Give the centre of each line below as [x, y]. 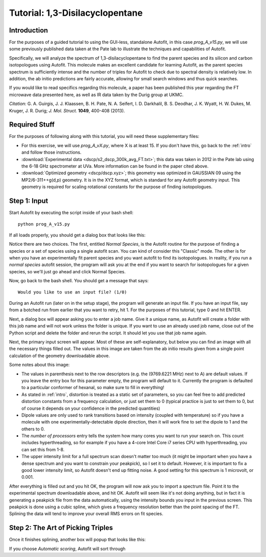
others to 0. [33, 429]
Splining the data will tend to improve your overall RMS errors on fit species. [86, 514]
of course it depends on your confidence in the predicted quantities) [91, 408]
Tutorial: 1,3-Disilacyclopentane [76, 13]
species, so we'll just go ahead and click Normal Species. [67, 271]
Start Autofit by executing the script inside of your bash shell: [71, 213]
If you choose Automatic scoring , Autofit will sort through [67, 549]
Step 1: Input [29, 201]
